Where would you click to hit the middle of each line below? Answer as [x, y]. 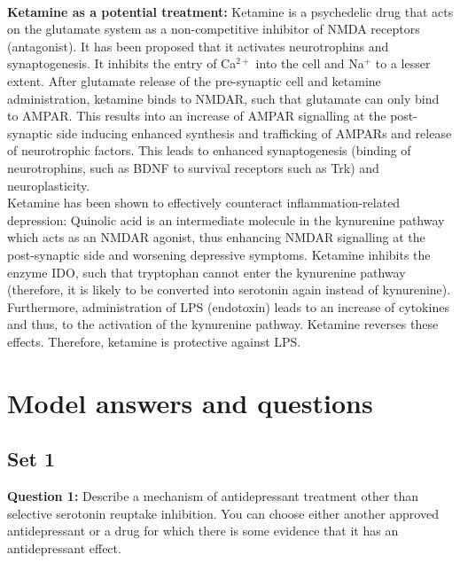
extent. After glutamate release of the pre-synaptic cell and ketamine [194, 80]
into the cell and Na [310, 63]
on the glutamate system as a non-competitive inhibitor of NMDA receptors [214, 29]
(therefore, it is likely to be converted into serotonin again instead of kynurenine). [229, 289]
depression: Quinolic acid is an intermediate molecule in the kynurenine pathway [226, 219]
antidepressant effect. [64, 547]
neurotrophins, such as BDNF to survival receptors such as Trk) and [193, 167]
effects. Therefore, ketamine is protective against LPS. [154, 341]
